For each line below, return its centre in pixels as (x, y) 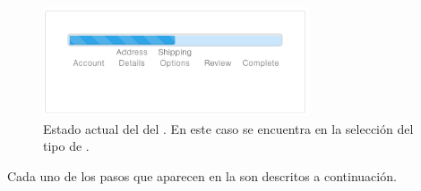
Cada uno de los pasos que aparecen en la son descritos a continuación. (202, 175)
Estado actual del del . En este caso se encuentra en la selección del (228, 128)
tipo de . (66, 146)
